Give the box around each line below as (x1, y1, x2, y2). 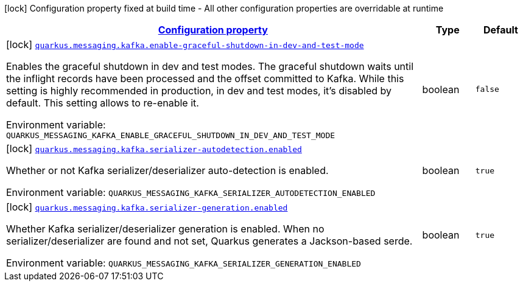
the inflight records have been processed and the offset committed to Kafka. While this (6, 72, 404, 85)
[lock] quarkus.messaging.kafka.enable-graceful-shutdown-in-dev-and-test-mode (6, 38, 364, 51)
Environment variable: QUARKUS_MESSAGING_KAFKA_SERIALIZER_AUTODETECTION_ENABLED (6, 186, 376, 198)
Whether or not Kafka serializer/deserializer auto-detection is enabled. (6, 164, 329, 176)
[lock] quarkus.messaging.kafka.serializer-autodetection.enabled (6, 142, 302, 155)
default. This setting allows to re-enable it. (6, 97, 199, 109)
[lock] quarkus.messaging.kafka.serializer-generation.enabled (6, 201, 288, 213)
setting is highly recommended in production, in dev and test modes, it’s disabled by (6, 85, 392, 97)
